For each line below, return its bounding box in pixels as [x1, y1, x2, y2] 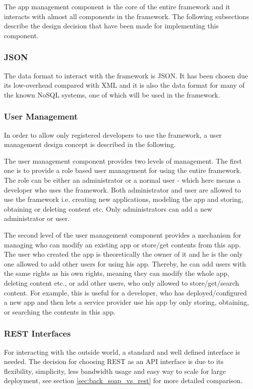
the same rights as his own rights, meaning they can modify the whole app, [4, 268, 230, 278]
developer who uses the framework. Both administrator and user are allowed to [4, 184, 241, 194]
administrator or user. [4, 213, 70, 223]
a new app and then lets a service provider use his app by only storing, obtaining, [4, 297, 249, 307]
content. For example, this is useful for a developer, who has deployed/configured [4, 287, 247, 297]
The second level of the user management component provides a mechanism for [4, 229, 241, 240]
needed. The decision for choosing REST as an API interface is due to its [4, 356, 224, 366]
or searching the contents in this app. [4, 306, 115, 316]
